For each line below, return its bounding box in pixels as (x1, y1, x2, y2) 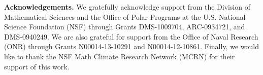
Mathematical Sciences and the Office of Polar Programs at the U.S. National (4, 11, 246, 22)
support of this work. (4, 61, 70, 71)
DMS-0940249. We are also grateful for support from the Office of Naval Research (4, 31, 258, 42)
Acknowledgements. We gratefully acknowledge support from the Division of (4, 2, 251, 12)
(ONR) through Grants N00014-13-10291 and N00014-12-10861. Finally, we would (4, 41, 259, 52)
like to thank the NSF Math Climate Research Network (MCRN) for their (4, 51, 235, 61)
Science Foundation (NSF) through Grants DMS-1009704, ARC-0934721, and (4, 21, 245, 32)
